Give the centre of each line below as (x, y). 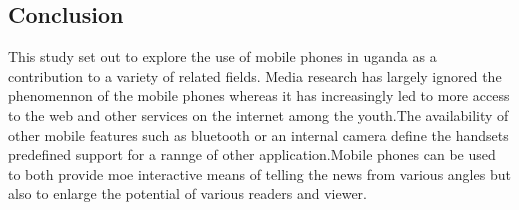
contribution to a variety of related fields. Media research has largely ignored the (255, 75)
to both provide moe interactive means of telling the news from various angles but (259, 173)
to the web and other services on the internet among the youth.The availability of (258, 114)
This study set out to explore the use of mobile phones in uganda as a (222, 56)
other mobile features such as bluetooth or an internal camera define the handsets (258, 134)
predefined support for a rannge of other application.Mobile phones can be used (252, 154)
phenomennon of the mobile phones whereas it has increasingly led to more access (259, 95)
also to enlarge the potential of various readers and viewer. (187, 193)
